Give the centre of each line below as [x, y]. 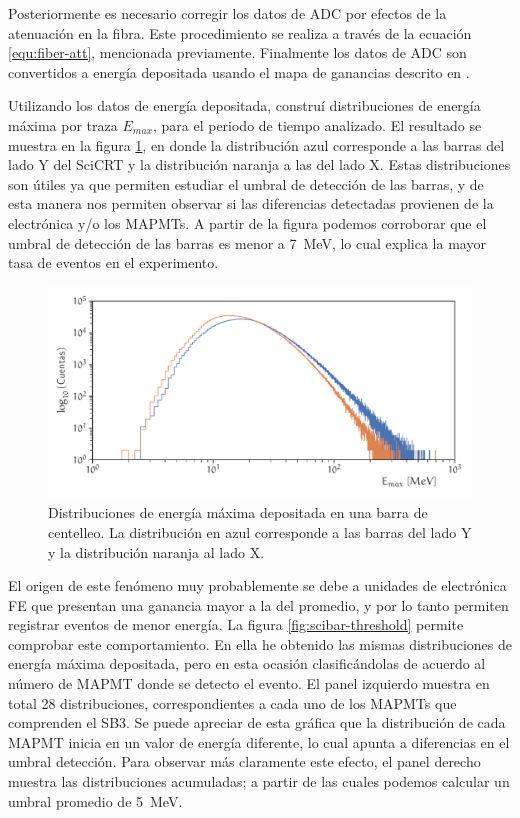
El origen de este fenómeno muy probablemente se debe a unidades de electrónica [257, 585]
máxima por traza [63, 124]
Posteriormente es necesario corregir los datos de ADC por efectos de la [227, 13]
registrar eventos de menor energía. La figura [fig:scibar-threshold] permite [236, 624]
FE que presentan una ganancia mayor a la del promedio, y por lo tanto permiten [258, 604]
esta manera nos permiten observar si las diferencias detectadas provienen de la [251, 203]
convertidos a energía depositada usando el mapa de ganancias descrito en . [239, 71]
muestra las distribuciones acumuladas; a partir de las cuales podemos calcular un [259, 781]
